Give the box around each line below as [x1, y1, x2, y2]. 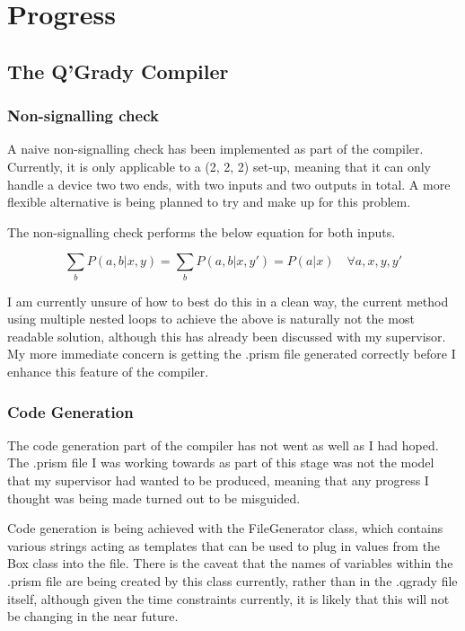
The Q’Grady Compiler [7, 57, 229, 84]
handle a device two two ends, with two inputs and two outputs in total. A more [7, 174, 451, 193]
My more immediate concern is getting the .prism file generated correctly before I [7, 344, 456, 363]
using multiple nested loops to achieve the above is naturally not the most [7, 309, 415, 328]
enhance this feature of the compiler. [7, 362, 209, 381]
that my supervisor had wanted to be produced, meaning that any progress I [7, 471, 429, 490]
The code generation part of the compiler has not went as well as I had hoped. [7, 435, 439, 454]
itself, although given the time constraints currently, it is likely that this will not [7, 589, 450, 608]
